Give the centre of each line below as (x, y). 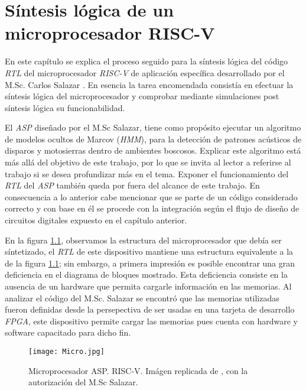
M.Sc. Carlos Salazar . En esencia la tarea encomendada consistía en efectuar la (149, 84)
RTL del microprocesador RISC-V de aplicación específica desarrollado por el (145, 72)
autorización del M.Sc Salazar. (83, 382)
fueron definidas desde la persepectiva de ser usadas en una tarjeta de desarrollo (150, 309)
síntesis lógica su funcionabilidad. (65, 107)
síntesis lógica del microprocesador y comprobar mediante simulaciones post (142, 96)
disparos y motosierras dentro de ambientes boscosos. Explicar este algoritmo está (153, 150)
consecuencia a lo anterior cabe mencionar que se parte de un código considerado (151, 196)
